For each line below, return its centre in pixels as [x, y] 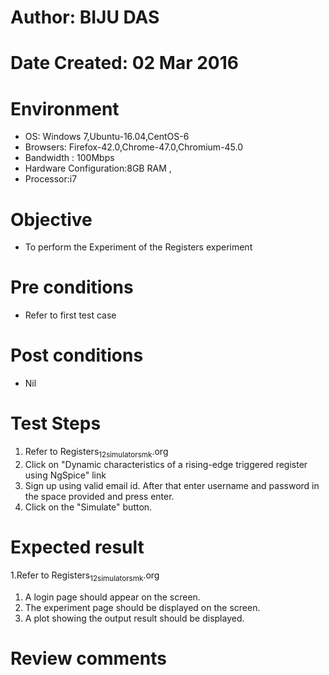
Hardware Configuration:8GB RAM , [98, 168]
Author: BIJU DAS [85, 17]
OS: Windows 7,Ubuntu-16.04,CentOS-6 [107, 137]
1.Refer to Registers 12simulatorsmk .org [85, 576]
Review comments [88, 658]
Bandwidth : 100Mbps [69, 158]
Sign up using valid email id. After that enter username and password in [172, 485]
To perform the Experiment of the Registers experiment [138, 247]
